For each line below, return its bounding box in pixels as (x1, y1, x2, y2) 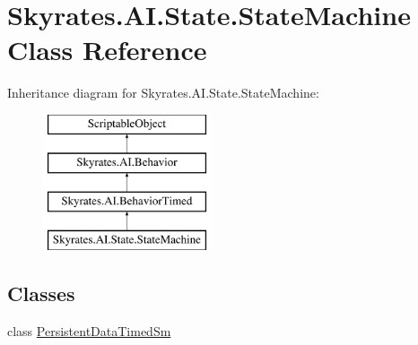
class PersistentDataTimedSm (7, 321, 171, 340)
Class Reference (7, 31, 207, 68)
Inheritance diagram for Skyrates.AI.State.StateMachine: (7, 83, 319, 102)
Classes (7, 280, 75, 307)
